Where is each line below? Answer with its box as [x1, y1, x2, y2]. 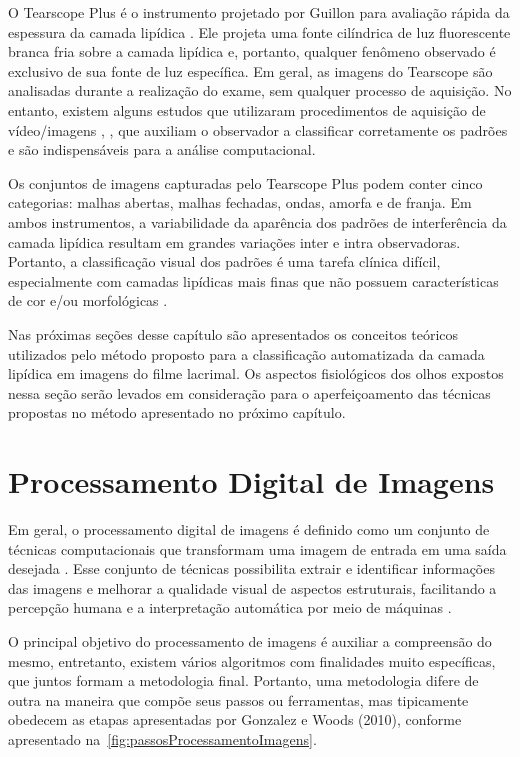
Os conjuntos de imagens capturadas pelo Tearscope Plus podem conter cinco [8, 172, 483, 193]
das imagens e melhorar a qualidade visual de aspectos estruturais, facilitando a [8, 577, 497, 598]
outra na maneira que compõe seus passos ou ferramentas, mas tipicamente [8, 689, 469, 710]
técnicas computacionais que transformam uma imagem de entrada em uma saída [8, 538, 507, 559]
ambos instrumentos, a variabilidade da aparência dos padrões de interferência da [8, 211, 507, 232]
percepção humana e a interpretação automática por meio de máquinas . [8, 597, 452, 618]
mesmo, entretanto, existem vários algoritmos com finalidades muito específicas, [8, 650, 496, 671]
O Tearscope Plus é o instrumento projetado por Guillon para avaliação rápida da [8, 2, 510, 22]
